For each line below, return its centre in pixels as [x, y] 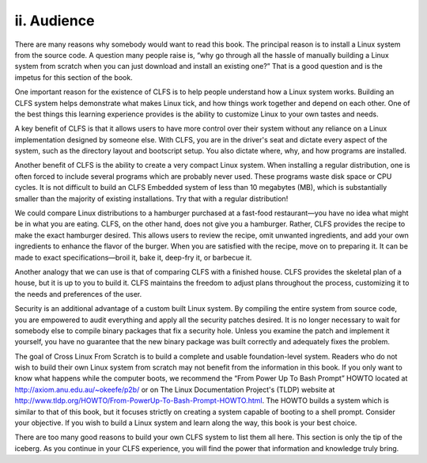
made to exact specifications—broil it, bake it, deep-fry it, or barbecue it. [133, 257]
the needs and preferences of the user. [78, 294]
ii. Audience [55, 21]
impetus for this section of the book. [74, 77]
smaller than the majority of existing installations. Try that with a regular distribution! [151, 199]
